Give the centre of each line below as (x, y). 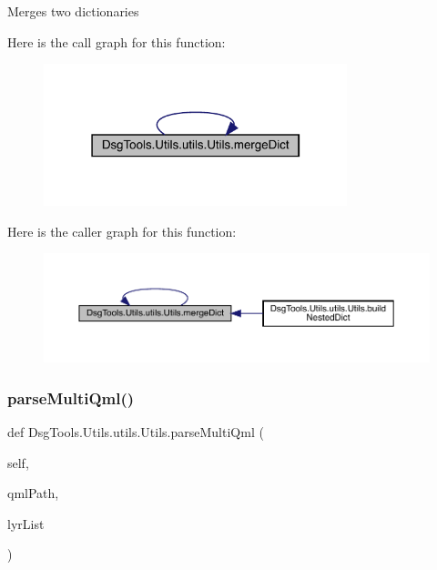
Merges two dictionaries (73, 11)
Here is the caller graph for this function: (122, 231)
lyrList (26, 523)
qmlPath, (33, 493)
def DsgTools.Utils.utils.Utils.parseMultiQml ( (136, 432)
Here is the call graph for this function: (117, 41)
